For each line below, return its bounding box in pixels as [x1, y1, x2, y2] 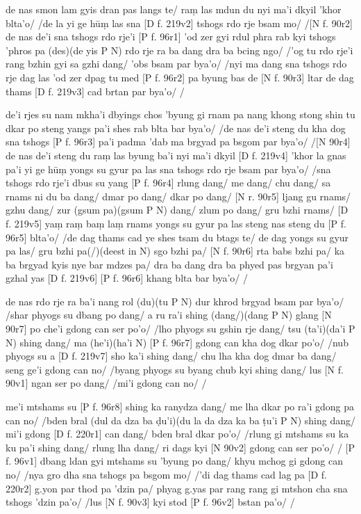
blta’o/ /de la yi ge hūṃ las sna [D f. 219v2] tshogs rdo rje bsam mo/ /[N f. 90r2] [6, 15, 353, 30]
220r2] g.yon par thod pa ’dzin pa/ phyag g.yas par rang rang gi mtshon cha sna [6, 481, 348, 495]
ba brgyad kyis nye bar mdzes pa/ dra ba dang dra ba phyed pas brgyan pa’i [6, 257, 333, 271]
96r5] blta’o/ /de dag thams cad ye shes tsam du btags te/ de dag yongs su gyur [6, 230, 349, 244]
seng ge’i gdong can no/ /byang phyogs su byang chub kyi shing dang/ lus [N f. [6, 362, 344, 376]
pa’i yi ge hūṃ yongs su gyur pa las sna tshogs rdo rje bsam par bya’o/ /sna [6, 161, 331, 176]
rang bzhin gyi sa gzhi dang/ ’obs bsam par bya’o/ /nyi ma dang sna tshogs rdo [6, 56, 347, 71]
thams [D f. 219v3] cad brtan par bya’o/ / [6, 83, 185, 98]
